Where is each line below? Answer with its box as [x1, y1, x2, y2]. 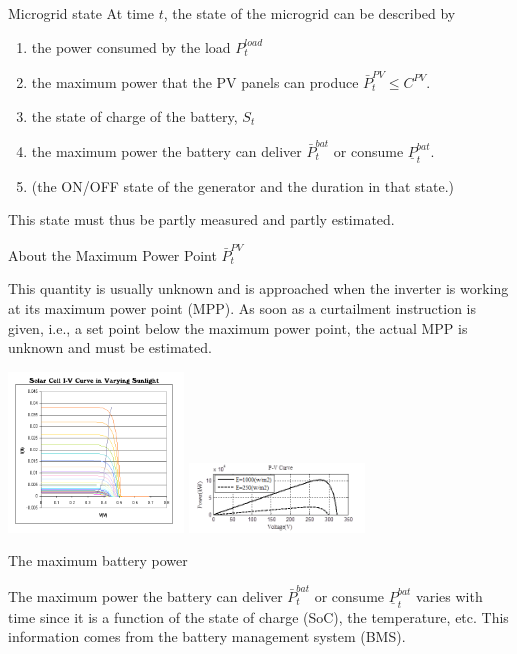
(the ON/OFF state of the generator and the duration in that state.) [31, 175, 455, 196]
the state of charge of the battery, [31, 105, 238, 126]
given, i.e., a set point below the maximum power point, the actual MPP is [8, 317, 468, 338]
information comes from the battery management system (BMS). [8, 626, 406, 647]
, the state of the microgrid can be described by [163, 3, 456, 23]
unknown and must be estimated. [8, 337, 212, 358]
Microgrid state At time [8, 3, 154, 23]
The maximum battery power [8, 550, 188, 571]
